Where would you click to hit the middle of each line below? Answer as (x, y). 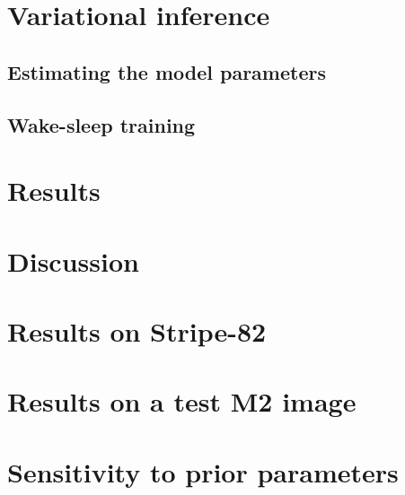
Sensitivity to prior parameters (203, 471)
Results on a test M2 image (182, 401)
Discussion (73, 261)
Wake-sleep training (101, 124)
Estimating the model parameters (167, 71)
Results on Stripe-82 (137, 330)
